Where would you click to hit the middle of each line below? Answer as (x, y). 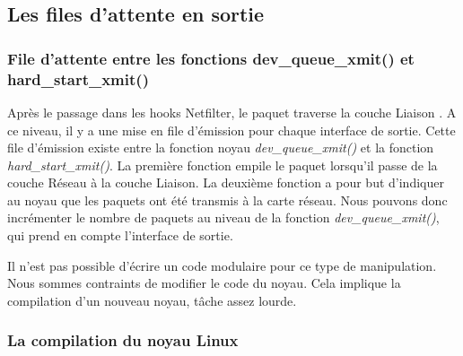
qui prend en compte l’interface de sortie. (120, 235)
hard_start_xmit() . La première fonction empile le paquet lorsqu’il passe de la (223, 165)
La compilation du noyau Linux (123, 340)
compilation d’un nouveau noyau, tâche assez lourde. (152, 300)
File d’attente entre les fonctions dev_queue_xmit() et (211, 58)
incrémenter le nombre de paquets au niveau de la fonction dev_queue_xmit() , (223, 217)
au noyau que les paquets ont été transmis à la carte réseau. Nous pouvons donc (227, 200)
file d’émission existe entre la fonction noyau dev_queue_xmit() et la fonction (221, 148)
